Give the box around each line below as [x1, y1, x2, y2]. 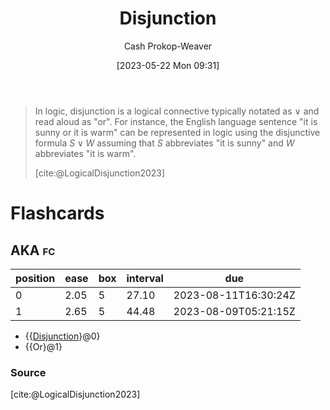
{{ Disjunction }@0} [24, 330, 101, 342]
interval [126, 271, 164, 285]
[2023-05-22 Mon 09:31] [116, 59, 220, 71]
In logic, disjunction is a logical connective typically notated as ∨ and [34, 105, 320, 117]
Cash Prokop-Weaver [123, 40, 213, 52]
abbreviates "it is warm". [34, 147, 137, 159]
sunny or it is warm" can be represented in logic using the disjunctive [34, 126, 321, 138]
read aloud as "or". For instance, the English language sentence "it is [34, 115, 318, 127]
